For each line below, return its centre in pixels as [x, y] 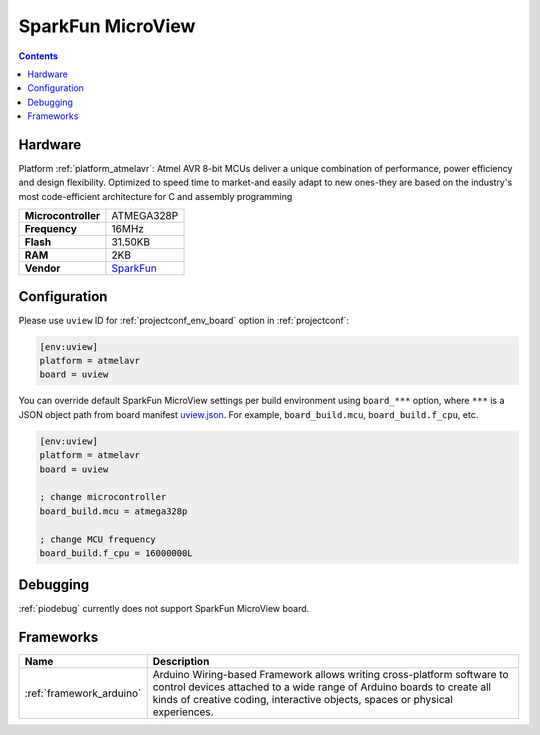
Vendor [42, 268]
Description [181, 662]
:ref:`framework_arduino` [83, 693]
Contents [38, 56]
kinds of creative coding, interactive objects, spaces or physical [303, 700]
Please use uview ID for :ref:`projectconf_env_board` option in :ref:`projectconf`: [184, 320]
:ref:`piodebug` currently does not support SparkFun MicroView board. [164, 609]
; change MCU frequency [98, 539]
